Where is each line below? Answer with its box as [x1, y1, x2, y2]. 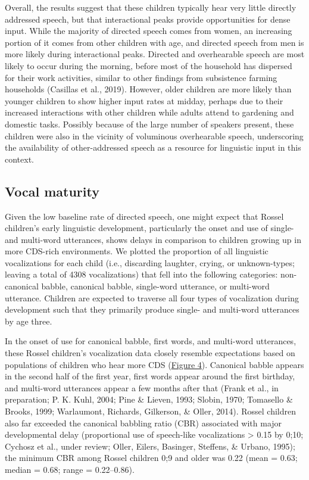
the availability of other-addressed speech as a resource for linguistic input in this [5, 141, 301, 154]
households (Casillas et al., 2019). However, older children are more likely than [5, 83, 292, 95]
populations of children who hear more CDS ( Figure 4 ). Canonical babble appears [5, 358, 304, 370]
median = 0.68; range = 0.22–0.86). [5, 463, 135, 475]
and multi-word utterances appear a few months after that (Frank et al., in [5, 381, 279, 394]
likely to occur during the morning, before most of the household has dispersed [5, 59, 292, 71]
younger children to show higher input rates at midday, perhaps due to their [5, 94, 283, 107]
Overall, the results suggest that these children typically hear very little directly [5, 1, 296, 13]
